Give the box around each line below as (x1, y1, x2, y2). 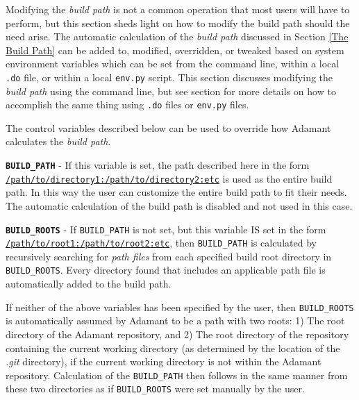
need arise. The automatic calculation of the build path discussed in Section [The (6, 29, 349, 44)
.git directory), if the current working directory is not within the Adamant (6, 354, 322, 369)
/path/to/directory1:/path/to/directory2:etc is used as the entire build (6, 171, 333, 185)
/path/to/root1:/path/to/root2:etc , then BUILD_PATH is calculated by (6, 235, 317, 250)
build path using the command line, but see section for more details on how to (6, 83, 336, 98)
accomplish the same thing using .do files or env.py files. (6, 97, 249, 112)
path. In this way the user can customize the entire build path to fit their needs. (6, 185, 347, 199)
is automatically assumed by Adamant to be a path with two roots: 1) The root (6, 313, 345, 328)
